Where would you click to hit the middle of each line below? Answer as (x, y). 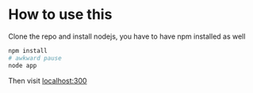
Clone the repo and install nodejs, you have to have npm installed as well (127, 36)
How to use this (60, 15)
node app (23, 65)
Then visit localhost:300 (48, 80)
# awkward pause (35, 58)
